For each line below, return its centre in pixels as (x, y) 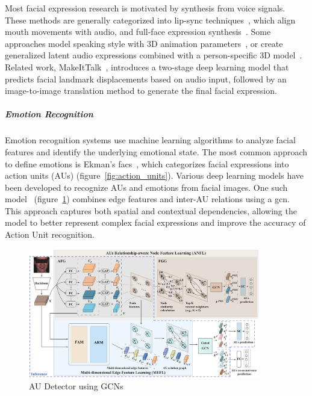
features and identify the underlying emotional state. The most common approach (156, 151)
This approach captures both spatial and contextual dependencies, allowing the (151, 210)
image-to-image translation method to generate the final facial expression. (141, 91)
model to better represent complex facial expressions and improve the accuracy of (155, 222)
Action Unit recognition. (50, 234)
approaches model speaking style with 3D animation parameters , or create (144, 43)
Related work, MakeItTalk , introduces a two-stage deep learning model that (147, 67)
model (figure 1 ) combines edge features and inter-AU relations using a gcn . (147, 199)
